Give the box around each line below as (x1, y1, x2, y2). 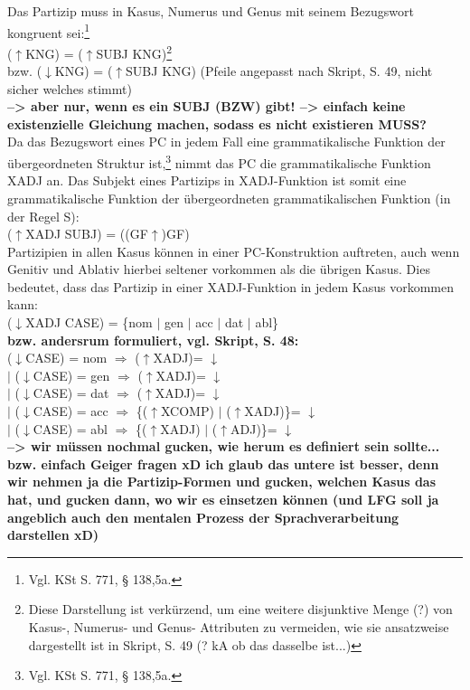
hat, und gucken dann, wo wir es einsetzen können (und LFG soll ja (7, 490, 439, 508)
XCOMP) (161, 402, 214, 421)
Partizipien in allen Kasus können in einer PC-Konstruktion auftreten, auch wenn (7, 241, 460, 260)
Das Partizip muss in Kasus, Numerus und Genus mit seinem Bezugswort (7, 2, 414, 20)
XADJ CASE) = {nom (25, 313, 153, 332)
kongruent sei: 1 (7, 20, 90, 42)
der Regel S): (7, 206, 80, 225)
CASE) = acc (33, 402, 108, 421)
